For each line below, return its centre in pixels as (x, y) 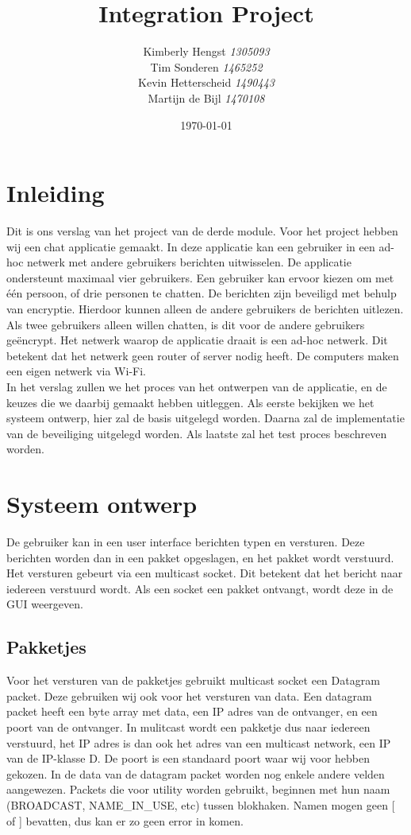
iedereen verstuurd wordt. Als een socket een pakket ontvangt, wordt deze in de (200, 588)
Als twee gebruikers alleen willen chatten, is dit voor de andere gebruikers (186, 324)
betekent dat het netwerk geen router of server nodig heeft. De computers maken (203, 355)
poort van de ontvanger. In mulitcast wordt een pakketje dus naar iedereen (188, 727)
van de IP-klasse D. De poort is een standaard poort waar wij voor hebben (188, 758)
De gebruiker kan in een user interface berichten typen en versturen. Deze (186, 542)
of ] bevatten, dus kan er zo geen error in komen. (125, 820)
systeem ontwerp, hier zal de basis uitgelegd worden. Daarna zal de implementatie (205, 418)
